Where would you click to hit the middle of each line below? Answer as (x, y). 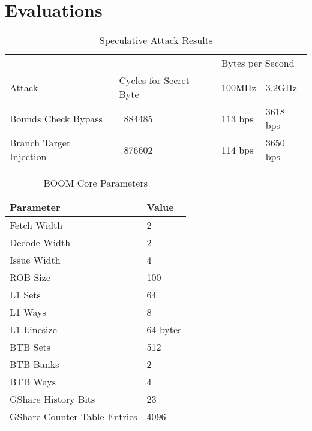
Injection (28, 157)
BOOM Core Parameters (95, 183)
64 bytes (164, 330)
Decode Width (40, 243)
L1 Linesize (33, 330)
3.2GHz (281, 87)
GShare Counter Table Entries (73, 417)
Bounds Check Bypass (56, 118)
